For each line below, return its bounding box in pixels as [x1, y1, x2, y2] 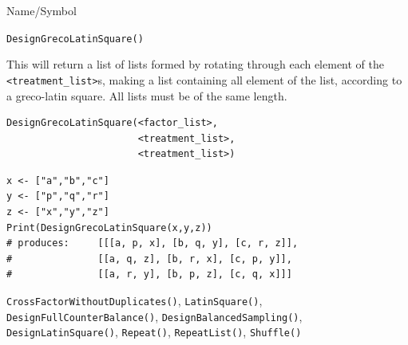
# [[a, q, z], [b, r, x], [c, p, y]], [6, 253, 292, 265]
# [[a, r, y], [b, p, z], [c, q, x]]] [6, 269, 292, 280]
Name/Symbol [6, 2, 77, 18]
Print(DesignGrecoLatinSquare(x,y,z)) [6, 222, 212, 233]
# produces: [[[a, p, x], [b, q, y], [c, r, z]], [6, 237, 299, 249]
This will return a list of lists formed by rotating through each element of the [6, 56, 385, 73]
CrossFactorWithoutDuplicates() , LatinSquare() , [6, 292, 263, 309]
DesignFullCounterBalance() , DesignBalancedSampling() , [6, 308, 303, 324]
